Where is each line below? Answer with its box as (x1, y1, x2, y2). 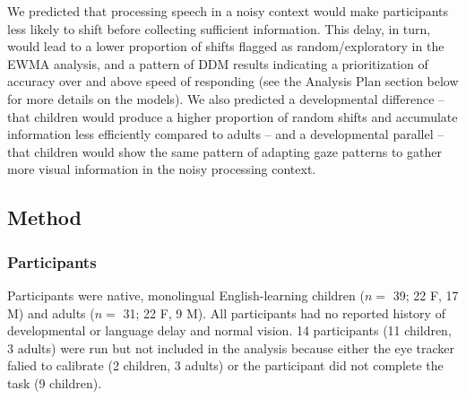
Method (7, 204, 82, 231)
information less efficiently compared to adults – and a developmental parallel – (7, 125, 444, 143)
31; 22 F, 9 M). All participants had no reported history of (123, 303, 445, 322)
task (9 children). (7, 373, 102, 392)
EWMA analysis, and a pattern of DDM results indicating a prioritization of (7, 54, 428, 73)
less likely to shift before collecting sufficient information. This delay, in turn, (7, 19, 431, 38)
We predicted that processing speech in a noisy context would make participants (7, 2, 449, 20)
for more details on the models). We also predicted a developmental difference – (7, 89, 445, 108)
